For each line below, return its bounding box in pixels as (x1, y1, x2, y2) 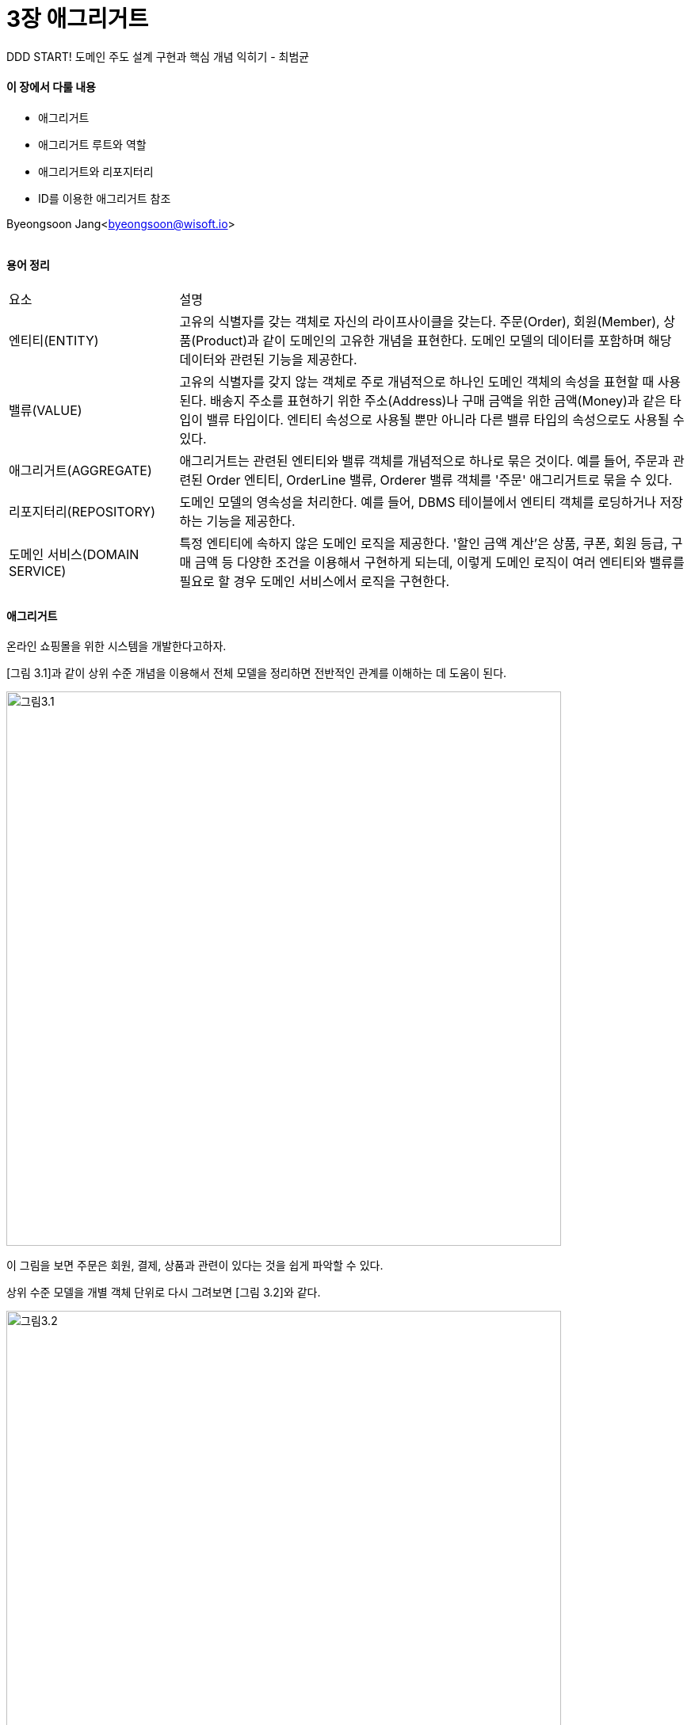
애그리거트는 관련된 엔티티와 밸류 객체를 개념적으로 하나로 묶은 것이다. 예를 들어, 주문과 (179, 453, 670, 470)
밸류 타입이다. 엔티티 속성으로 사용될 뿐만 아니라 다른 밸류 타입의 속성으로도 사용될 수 (206, 412, 685, 428)
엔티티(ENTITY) (9, 333, 99, 349)
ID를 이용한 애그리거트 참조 (38, 191, 171, 205)
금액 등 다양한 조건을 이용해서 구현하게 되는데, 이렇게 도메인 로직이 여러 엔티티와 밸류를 (194, 554, 685, 571)
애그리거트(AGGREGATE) (9, 463, 152, 479)
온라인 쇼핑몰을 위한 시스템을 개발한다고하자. (6, 639, 227, 653)
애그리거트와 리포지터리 (38, 164, 154, 178)
